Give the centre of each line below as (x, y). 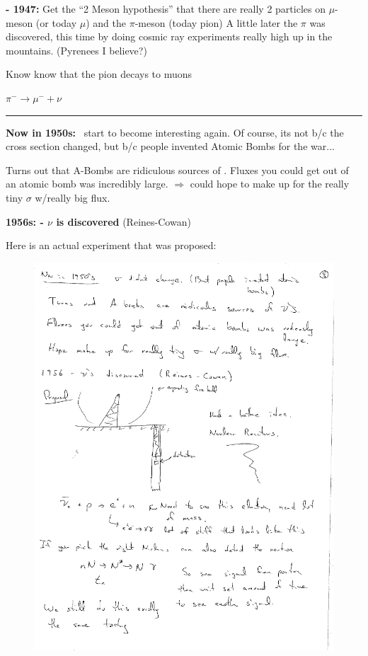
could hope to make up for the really (270, 184)
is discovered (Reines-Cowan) (123, 221)
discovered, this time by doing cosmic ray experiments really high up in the (169, 36)
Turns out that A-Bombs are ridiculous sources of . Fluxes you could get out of (177, 169)
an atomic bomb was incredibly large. (87, 184)
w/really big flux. (73, 197)
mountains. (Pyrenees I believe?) (76, 50)
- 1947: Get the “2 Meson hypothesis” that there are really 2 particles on (166, 8)
